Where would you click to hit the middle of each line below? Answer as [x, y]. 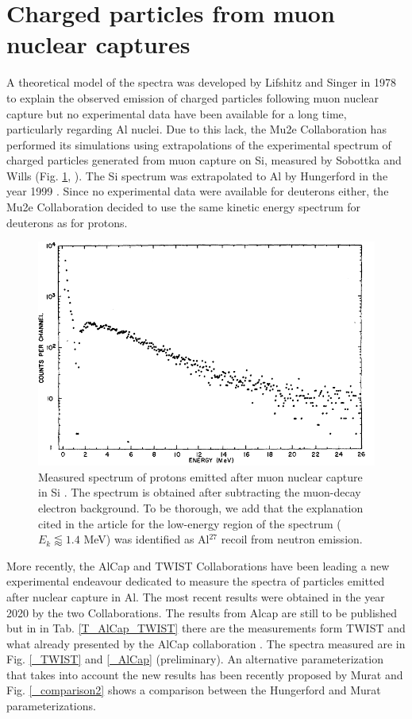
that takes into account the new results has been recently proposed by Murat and [205, 674]
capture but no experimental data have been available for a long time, [177, 113]
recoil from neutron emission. [292, 539]
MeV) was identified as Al [146, 539]
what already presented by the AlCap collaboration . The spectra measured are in [206, 643]
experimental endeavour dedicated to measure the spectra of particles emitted [196, 581]
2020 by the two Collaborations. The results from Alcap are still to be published [202, 612]
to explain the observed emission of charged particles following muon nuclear [193, 97]
